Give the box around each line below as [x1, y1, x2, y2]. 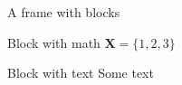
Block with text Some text [7, 63, 154, 82]
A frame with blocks [7, 3, 120, 21]
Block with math [7, 33, 101, 52]
